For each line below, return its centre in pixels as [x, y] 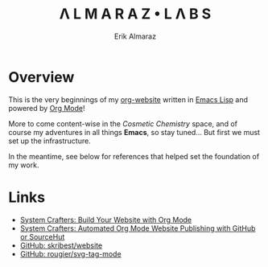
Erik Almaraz [135, 36]
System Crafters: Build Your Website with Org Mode [106, 220]
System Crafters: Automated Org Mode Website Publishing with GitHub [138, 228]
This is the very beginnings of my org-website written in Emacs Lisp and [128, 99]
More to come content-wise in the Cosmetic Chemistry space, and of [123, 123]
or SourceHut [42, 236]
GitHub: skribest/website [61, 245]
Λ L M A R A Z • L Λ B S [135, 14]
